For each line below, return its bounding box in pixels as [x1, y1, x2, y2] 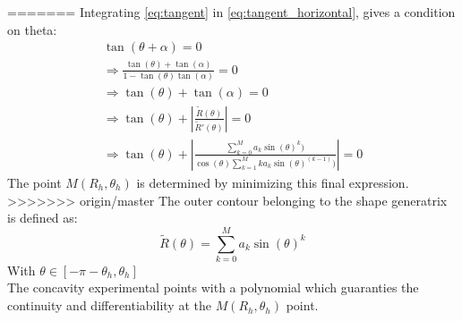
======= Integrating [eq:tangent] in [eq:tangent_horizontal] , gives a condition [7, 3, 456, 21]
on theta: [7, 20, 57, 38]
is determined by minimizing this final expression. [136, 173, 409, 191]
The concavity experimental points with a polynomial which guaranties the [7, 278, 419, 297]
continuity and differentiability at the [7, 296, 211, 315]
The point [7, 173, 62, 191]
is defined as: [7, 208, 78, 227]
